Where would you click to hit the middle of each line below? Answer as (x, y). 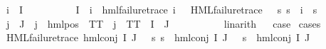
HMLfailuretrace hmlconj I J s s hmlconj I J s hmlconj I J (158, 37)
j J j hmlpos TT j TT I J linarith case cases (163, 23)
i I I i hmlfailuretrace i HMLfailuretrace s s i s (162, 9)
